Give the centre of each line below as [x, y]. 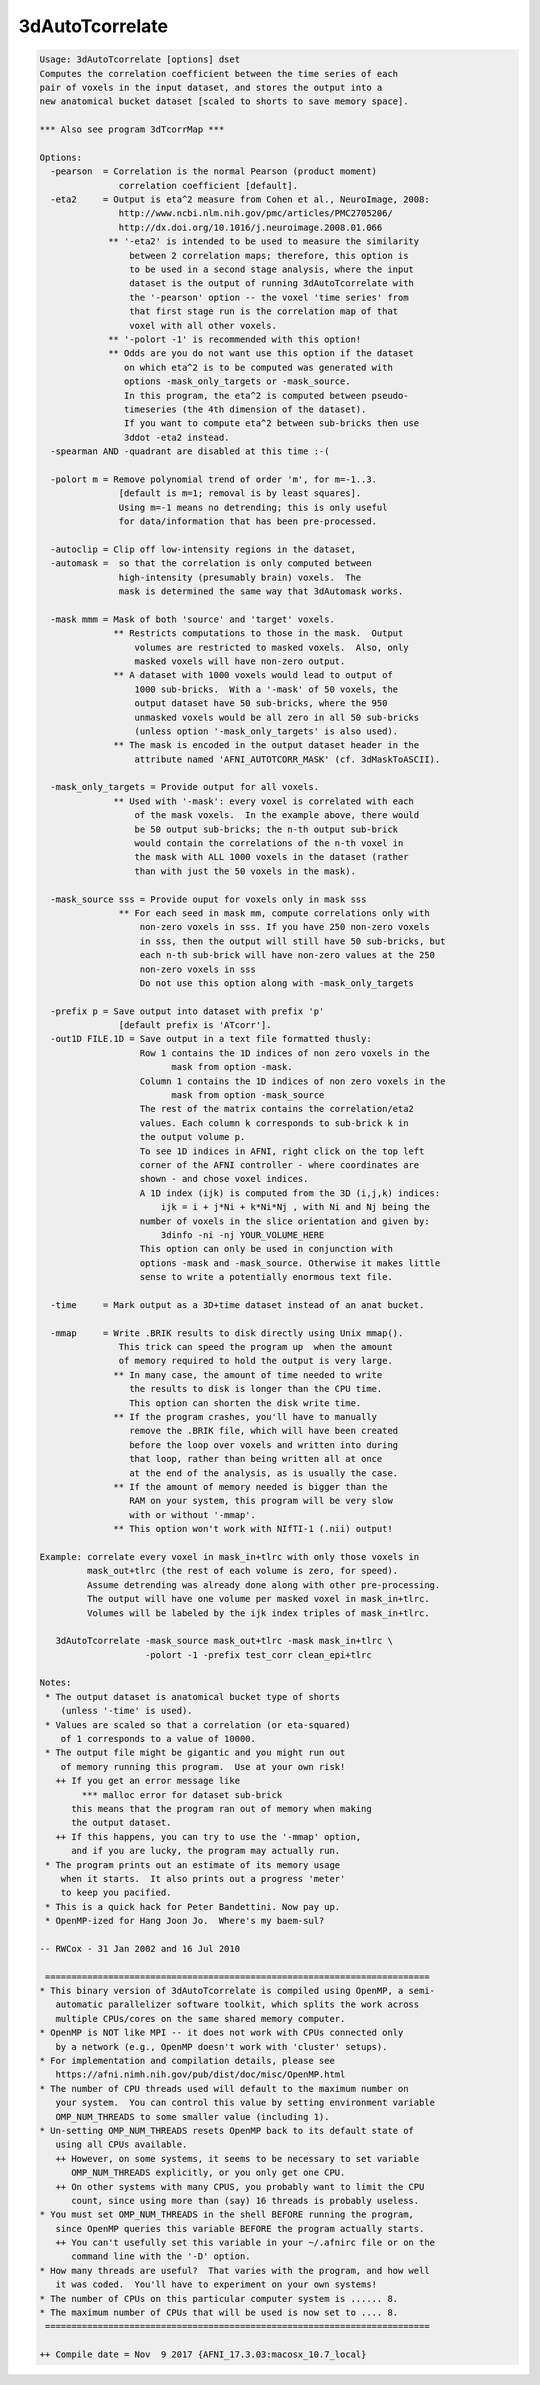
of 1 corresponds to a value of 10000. [158, 1739]
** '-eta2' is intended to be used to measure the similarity [264, 241]
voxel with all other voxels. [202, 325]
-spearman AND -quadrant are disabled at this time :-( [190, 451]
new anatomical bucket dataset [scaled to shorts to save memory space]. [224, 101]
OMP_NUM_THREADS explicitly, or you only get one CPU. [208, 2173]
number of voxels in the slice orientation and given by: [284, 1221]
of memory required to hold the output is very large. [256, 1361]
